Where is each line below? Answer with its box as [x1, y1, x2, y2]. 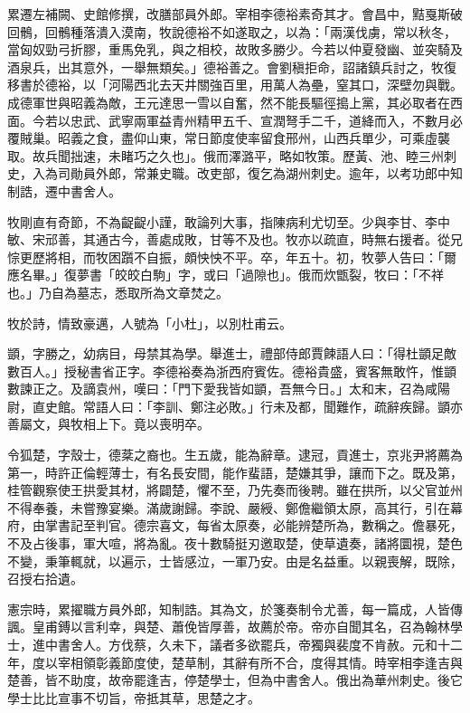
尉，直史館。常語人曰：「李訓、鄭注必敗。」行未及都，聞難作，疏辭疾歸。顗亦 [7, 396, 463, 415]
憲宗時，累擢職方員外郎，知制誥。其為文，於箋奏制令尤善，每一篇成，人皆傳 [7, 599, 463, 618]
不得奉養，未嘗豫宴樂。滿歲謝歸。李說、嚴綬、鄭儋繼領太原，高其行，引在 [7, 498, 450, 517]
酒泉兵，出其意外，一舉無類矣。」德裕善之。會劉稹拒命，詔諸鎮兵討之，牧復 [7, 57, 456, 76]
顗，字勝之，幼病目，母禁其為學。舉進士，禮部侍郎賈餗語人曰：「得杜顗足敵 [7, 344, 456, 363]
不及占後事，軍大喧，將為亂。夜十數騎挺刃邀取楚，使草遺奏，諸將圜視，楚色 [7, 534, 463, 553]
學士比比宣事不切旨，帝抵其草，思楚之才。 [7, 688, 260, 707]
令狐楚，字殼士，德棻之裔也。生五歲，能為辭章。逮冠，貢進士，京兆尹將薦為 [7, 445, 463, 464]
